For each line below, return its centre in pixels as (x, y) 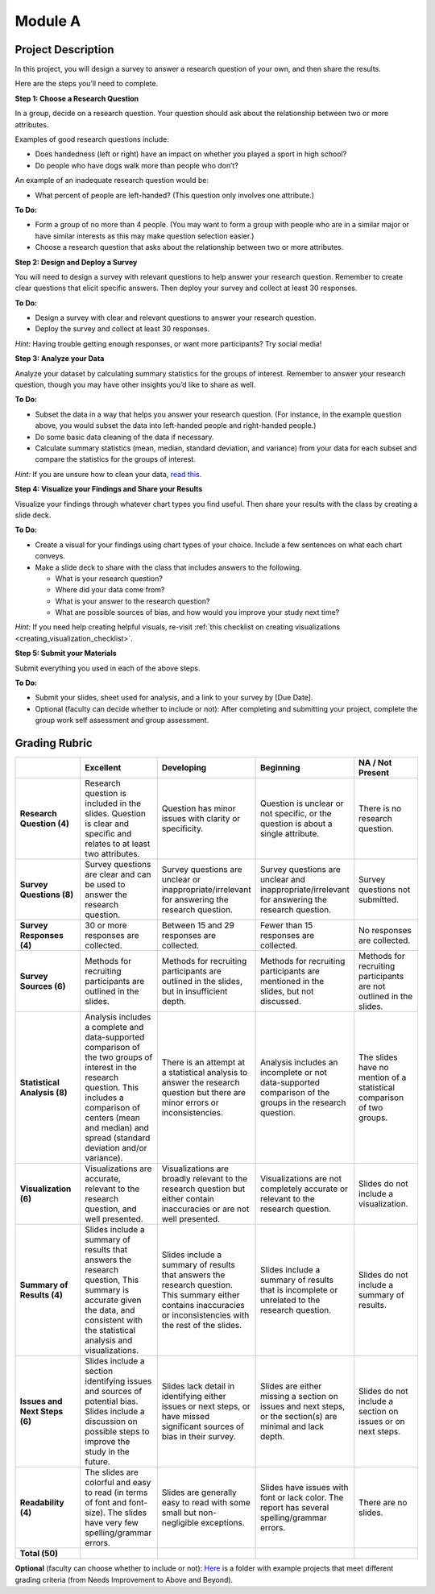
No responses (385, 931)
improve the (108, 1442)
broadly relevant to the (205, 1179)
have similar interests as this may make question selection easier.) (145, 236)
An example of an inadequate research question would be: (112, 181)
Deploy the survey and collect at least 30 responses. (122, 329)
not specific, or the (296, 814)
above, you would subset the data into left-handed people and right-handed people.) (176, 425)
